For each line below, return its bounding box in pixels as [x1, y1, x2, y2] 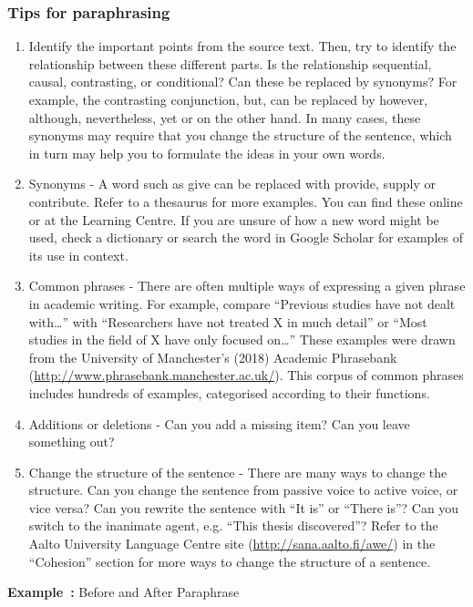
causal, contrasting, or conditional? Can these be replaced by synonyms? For [28, 72, 458, 91]
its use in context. [28, 245, 129, 264]
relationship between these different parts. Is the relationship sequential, [28, 54, 432, 73]
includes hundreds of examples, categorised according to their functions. [28, 383, 430, 402]
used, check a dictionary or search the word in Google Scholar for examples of [28, 228, 463, 247]
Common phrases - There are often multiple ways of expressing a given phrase [28, 276, 466, 295]
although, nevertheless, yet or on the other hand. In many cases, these [28, 108, 421, 127]
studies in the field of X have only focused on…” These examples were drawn [28, 330, 456, 349]
